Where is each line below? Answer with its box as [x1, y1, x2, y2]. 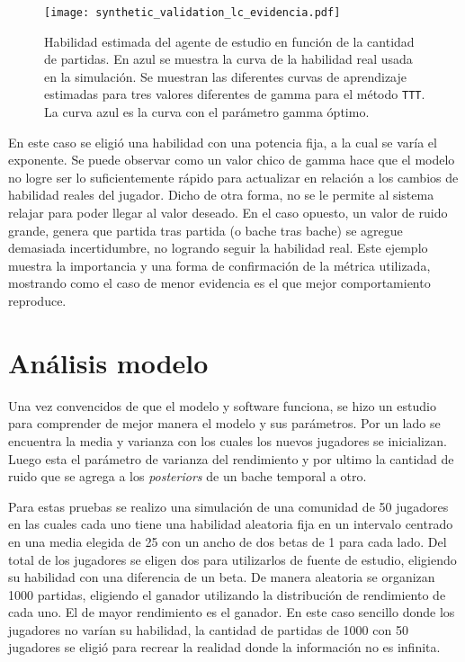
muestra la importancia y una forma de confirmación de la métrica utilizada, [8, 255, 431, 274]
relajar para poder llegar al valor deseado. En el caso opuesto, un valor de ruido [8, 203, 448, 222]
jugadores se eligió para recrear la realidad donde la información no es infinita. [8, 638, 441, 657]
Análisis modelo [8, 344, 209, 380]
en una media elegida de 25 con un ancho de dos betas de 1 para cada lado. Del [8, 532, 447, 550]
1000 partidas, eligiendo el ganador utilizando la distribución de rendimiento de [8, 585, 446, 604]
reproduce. [8, 291, 67, 310]
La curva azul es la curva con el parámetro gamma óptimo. [44, 103, 370, 121]
